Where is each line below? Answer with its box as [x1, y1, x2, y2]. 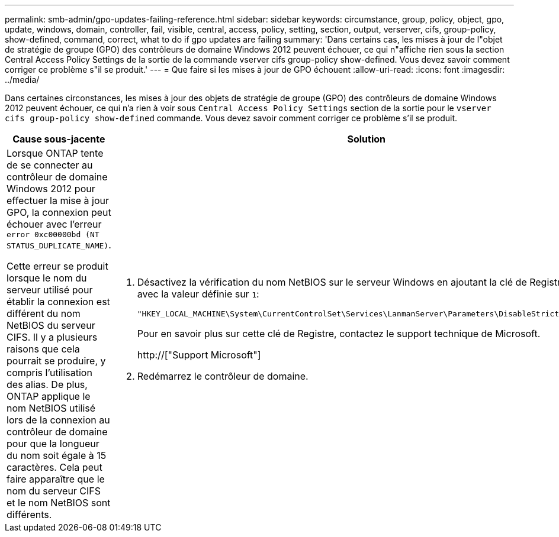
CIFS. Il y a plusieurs [7, 331, 98, 343]
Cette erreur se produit [7, 260, 108, 272]
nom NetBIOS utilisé [7, 402, 96, 414]
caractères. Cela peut [7, 461, 102, 473]
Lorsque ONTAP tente [7, 147, 104, 159]
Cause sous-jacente [12, 133, 105, 145]
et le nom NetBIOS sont [7, 497, 111, 509]
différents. [7, 509, 52, 520]
